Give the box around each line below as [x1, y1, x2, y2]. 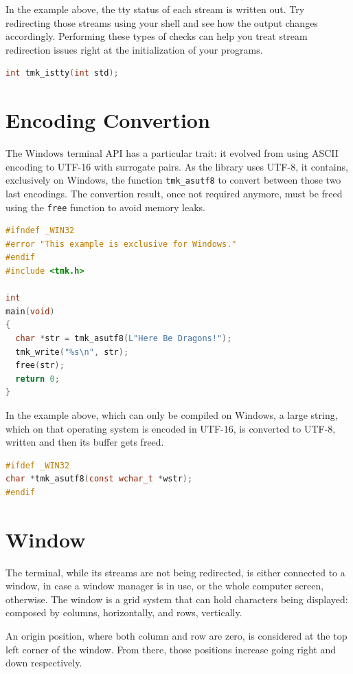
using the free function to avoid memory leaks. [5, 199, 205, 214]
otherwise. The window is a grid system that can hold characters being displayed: [5, 591, 348, 606]
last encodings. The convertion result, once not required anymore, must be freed [5, 186, 343, 200]
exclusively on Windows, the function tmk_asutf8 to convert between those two [5, 173, 341, 187]
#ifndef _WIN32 [5, 226, 75, 236]
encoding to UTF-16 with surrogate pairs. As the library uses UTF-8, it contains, [5, 159, 348, 173]
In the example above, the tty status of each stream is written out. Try [5, 2, 305, 16]
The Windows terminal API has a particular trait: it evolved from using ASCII [5, 146, 339, 160]
